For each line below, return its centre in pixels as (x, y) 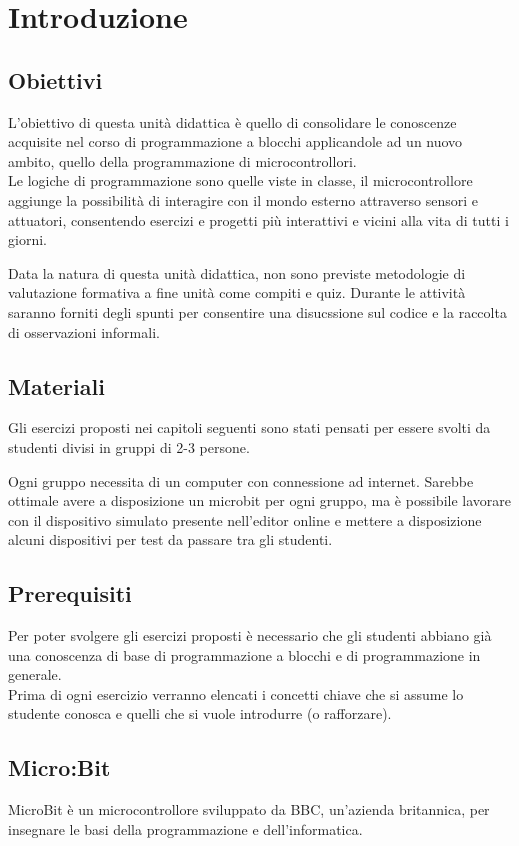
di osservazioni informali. (84, 331)
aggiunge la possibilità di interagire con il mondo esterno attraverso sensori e (243, 199)
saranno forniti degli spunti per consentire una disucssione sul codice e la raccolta (257, 311)
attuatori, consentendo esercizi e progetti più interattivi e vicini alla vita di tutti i (258, 219)
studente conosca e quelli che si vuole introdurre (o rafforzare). (200, 713)
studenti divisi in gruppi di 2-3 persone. (129, 446)
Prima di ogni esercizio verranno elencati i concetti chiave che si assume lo (236, 693)
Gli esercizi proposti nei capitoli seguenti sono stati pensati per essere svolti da (249, 427)
